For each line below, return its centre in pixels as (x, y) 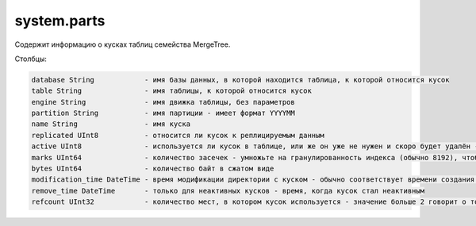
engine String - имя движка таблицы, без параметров (163, 102)
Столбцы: (31, 59)
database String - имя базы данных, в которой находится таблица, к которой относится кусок (240, 80)
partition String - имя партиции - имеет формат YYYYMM (163, 113)
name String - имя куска (111, 124)
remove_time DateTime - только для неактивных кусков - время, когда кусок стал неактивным (228, 191)
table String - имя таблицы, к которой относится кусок (172, 91)
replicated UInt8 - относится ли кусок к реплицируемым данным (178, 135)
